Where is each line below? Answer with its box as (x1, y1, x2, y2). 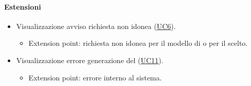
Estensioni (4, 1, 41, 12)
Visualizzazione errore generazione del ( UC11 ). (16, 54, 164, 65)
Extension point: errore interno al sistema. (28, 72, 162, 82)
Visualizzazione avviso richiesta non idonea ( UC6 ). (16, 20, 176, 31)
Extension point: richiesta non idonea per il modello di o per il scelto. (28, 38, 248, 48)
